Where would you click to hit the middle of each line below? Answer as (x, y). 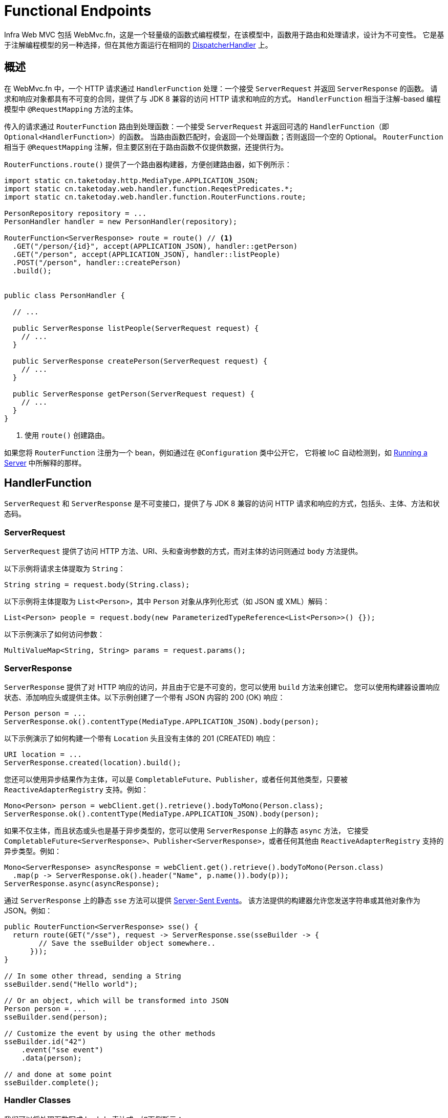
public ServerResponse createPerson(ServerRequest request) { (140, 361)
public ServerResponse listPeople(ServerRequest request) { (136, 328)
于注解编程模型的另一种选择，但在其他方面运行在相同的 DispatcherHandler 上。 (138, 45)
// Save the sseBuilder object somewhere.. (127, 943)
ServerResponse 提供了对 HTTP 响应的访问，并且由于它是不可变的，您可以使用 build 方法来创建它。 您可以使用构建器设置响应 (222, 687)
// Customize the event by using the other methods (110, 1033)
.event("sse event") (62, 1050)
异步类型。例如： (33, 851)
